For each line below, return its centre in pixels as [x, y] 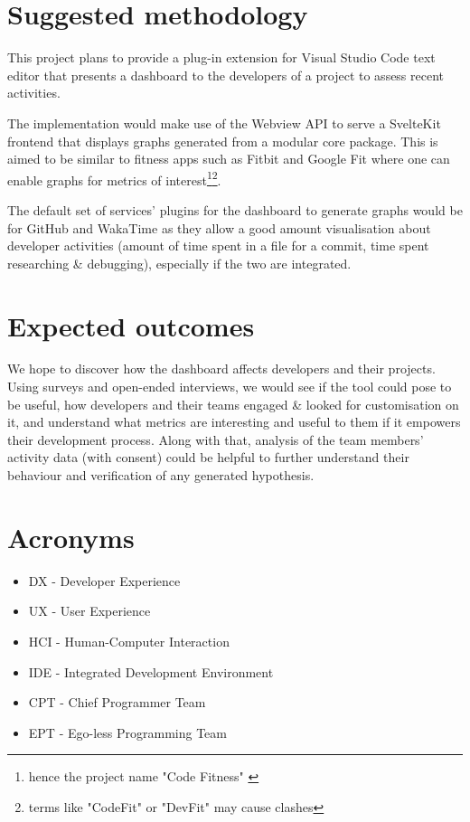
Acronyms [71, 537]
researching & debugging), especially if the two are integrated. [179, 263]
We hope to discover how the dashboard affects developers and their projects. [221, 368]
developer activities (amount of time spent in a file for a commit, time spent [218, 246]
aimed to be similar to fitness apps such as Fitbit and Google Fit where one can [229, 159]
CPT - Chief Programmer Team [117, 702]
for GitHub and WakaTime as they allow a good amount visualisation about [219, 227]
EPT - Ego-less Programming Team [127, 732]
